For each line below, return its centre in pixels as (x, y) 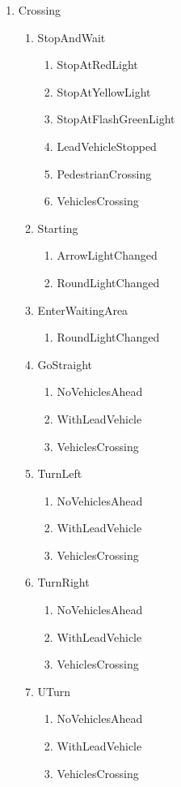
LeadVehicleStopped (107, 146)
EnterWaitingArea (83, 310)
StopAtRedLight (97, 65)
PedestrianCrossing (104, 173)
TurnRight (63, 582)
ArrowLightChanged (107, 255)
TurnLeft (60, 473)
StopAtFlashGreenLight (116, 119)
